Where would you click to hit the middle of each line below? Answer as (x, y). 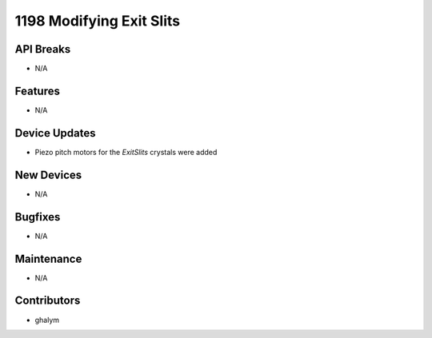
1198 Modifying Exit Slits (97, 21)
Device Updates (55, 133)
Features (37, 91)
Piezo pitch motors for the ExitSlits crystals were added (126, 152)
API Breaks (43, 49)
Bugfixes (38, 217)
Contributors (48, 301)
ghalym (47, 320)
